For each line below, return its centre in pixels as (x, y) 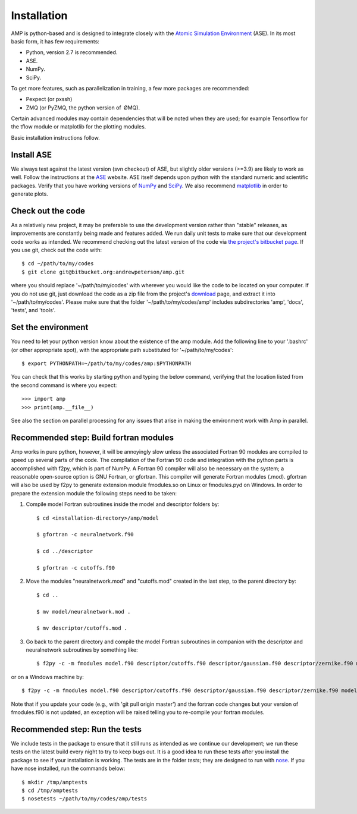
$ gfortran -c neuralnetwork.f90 (85, 535)
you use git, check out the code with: (57, 250)
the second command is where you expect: (64, 385)
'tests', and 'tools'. (33, 310)
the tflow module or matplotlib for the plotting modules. (79, 127)
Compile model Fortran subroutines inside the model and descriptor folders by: (123, 504)
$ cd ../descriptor (65, 551)
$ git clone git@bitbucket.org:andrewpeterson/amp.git (103, 272)
